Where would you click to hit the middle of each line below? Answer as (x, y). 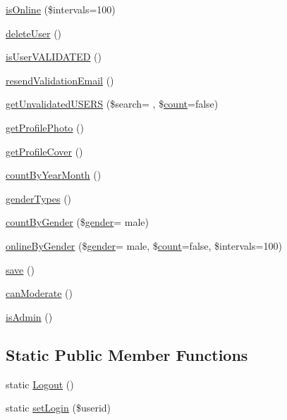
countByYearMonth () (54, 175)
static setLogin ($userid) (59, 408)
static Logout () (40, 384)
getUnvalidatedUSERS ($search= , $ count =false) (112, 104)
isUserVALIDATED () (54, 57)
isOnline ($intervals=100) (61, 9)
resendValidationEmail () (60, 80)
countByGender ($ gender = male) (78, 222)
